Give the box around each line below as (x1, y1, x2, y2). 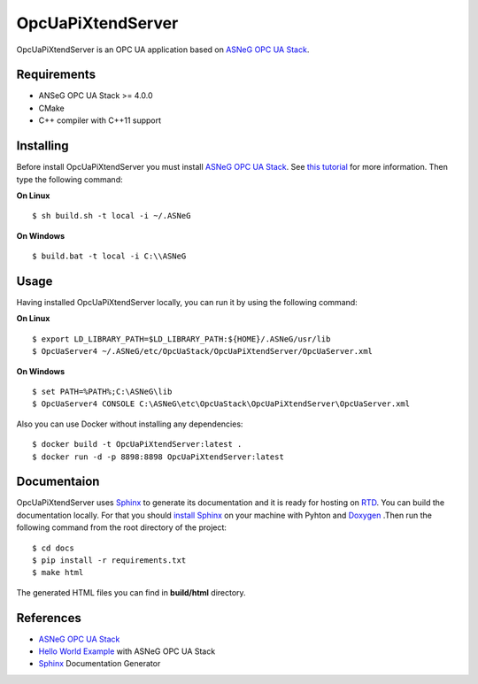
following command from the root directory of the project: (16, 522, 227, 533)
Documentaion (16, 474, 100, 489)
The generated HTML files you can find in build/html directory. (16, 587, 247, 597)
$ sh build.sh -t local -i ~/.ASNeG (32, 211, 191, 221)
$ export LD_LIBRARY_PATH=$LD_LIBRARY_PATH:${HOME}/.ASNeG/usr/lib (32, 334, 331, 344)
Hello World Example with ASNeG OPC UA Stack (38, 646, 216, 657)
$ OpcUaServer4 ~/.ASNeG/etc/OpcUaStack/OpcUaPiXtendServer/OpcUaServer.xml (32, 346, 374, 357)
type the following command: (16, 173, 123, 185)
